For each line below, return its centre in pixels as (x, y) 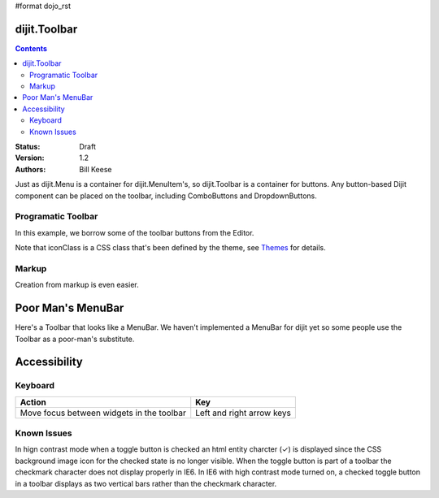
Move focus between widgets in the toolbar (103, 413)
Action (33, 402)
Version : (30, 158)
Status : (28, 147)
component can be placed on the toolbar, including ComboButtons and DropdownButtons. (166, 196)
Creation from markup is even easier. (77, 285)
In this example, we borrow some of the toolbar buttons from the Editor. (135, 232)
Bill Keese (96, 169)
